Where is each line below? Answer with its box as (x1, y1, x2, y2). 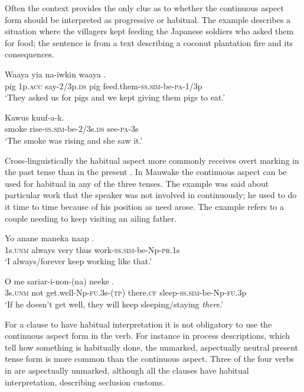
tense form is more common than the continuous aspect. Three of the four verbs (5, 352, 294, 365)
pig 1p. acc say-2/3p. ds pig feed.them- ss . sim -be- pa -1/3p (5, 79, 202, 92)
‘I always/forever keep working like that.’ (5, 255, 152, 267)
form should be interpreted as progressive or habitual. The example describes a (5, 13, 291, 25)
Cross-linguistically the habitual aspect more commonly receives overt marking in (5, 154, 299, 166)
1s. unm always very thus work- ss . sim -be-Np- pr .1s (5, 243, 180, 255)
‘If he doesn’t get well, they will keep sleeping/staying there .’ (5, 298, 223, 310)
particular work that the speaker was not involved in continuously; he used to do (5, 189, 297, 201)
